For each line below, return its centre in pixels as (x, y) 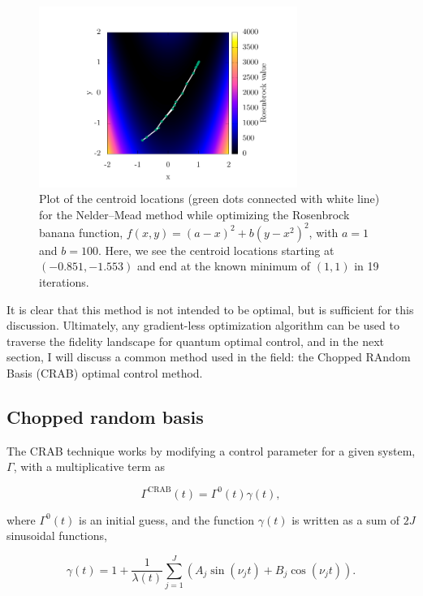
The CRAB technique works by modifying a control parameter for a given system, (211, 450)
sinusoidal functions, (57, 536)
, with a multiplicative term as (89, 466)
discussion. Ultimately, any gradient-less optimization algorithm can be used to (203, 325)
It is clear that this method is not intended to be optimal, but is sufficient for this (210, 309)
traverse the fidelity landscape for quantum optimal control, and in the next (196, 341)
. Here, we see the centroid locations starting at (216, 250)
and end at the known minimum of (224, 266)
